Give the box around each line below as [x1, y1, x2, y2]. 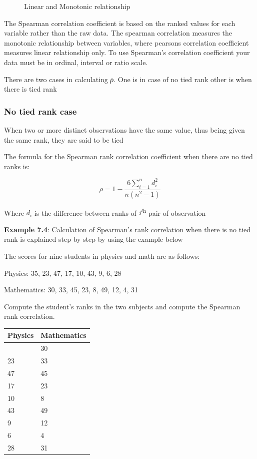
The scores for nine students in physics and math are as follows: [4, 250, 200, 261]
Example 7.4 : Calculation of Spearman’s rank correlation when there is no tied [4, 224, 251, 234]
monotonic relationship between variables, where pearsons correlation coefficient [4, 37, 249, 48]
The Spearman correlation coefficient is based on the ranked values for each [4, 18, 235, 28]
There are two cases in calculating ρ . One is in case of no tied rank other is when [4, 74, 252, 84]
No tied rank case [4, 105, 77, 117]
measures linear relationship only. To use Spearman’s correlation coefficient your [4, 47, 250, 58]
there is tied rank [4, 84, 57, 94]
